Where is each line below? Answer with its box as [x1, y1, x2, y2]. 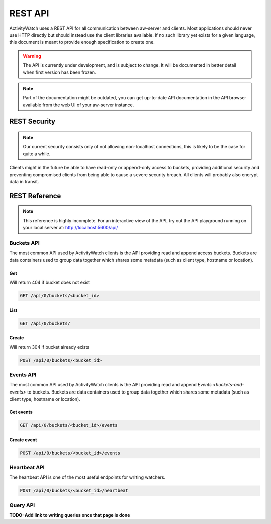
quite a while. [23, 151, 51, 157]
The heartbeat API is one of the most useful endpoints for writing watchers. [9, 474, 166, 480]
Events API [9, 371, 37, 378]
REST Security [9, 117, 55, 126]
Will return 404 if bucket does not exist [9, 279, 90, 286]
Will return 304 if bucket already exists [9, 344, 90, 350]
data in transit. [9, 179, 39, 185]
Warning [23, 53, 41, 59]
